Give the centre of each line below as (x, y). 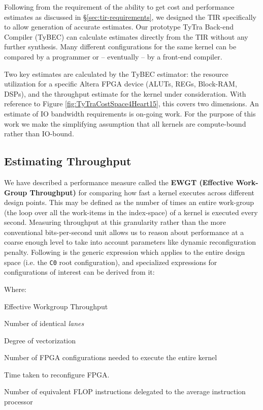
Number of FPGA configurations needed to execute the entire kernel (111, 357)
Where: (15, 289)
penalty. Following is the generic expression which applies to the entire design (125, 252)
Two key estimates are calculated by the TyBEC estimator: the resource (116, 74)
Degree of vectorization (40, 340)
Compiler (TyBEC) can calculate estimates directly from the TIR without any (126, 36)
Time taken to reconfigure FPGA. (57, 374)
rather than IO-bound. (39, 134)
